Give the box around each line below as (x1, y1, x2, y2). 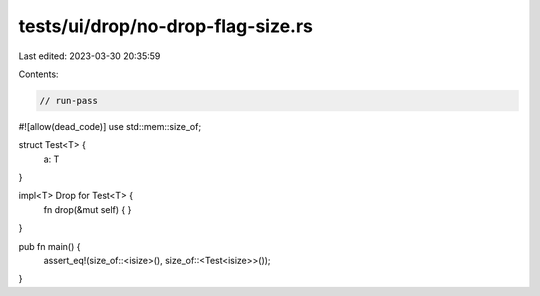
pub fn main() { (18, 240, 81, 252)
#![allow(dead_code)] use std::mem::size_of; (18, 120, 202, 132)
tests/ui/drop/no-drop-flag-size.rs (18, 15, 314, 37)
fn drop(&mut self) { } (43, 203, 132, 215)
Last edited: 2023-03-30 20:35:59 (18, 50, 161, 62)
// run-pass (39, 95, 99, 106)
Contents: (18, 68, 59, 80)
